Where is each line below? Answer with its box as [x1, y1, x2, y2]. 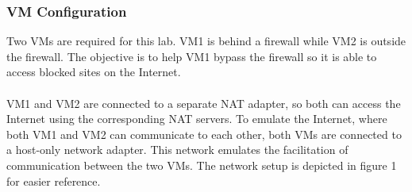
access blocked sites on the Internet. [6, 63, 181, 80]
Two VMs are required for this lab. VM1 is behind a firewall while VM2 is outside [6, 33, 406, 49]
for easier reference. [6, 172, 101, 189]
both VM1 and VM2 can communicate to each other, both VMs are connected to [6, 125, 402, 142]
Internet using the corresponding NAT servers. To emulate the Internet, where [6, 110, 387, 127]
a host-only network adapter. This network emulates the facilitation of [6, 141, 348, 158]
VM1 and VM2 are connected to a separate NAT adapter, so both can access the [6, 94, 401, 111]
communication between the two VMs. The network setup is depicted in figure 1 [6, 156, 397, 173]
